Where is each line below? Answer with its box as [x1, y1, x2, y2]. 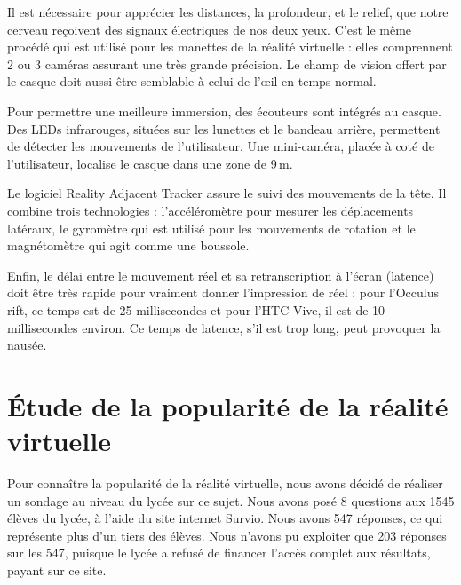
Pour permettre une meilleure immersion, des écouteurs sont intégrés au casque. [7, 101, 441, 120]
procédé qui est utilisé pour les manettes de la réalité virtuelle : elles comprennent [7, 37, 453, 56]
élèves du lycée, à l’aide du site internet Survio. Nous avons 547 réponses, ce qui [7, 509, 443, 527]
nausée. [7, 336, 47, 354]
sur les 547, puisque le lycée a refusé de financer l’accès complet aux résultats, [7, 543, 431, 562]
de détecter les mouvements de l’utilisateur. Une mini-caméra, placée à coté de [7, 137, 434, 155]
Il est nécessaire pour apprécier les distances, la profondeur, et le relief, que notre [7, 3, 449, 20]
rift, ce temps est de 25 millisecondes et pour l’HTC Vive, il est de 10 [7, 300, 385, 319]
